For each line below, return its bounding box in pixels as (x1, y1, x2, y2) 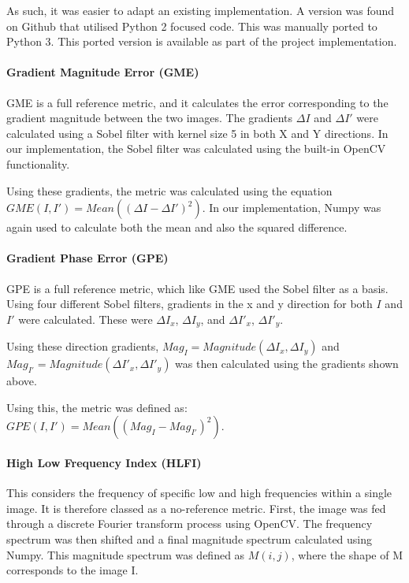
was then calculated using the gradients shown (175, 355, 399, 372)
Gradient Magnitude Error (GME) (6, 64, 199, 80)
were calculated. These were (18, 310, 153, 327)
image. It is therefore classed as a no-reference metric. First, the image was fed (6, 499, 386, 516)
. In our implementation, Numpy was (202, 199, 381, 216)
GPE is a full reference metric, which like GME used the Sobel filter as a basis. (6, 280, 389, 296)
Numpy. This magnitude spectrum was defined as (6, 546, 245, 563)
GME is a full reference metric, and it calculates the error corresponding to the (6, 94, 389, 110)
